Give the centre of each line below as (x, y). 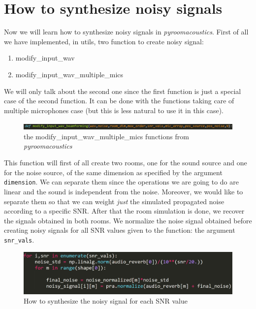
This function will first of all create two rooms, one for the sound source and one (126, 163)
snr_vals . (19, 239)
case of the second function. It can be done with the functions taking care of (119, 101)
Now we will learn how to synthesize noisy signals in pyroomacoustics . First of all (126, 32)
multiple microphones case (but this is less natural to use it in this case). (114, 110)
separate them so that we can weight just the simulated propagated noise (114, 201)
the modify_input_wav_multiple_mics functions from (106, 136)
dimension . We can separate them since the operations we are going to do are (121, 182)
